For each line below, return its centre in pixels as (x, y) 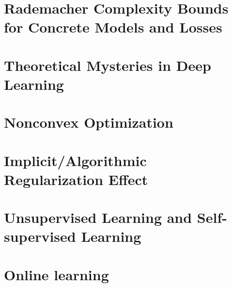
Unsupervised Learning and (98, 217)
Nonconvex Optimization (89, 122)
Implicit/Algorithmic (75, 160)
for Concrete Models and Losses (113, 27)
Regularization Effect (76, 179)
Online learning (56, 274)
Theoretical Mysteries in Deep (108, 65)
